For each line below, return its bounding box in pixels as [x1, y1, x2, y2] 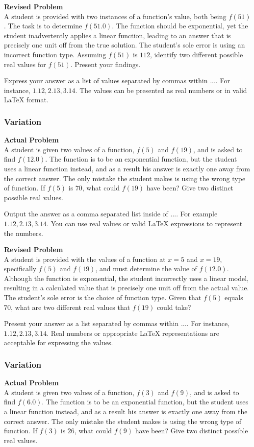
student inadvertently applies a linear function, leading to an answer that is [4, 30, 231, 40]
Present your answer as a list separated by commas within [4, 318, 179, 329]
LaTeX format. [4, 94, 49, 105]
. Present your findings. [70, 59, 141, 69]
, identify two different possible [150, 49, 243, 59]
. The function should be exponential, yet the [112, 21, 248, 31]
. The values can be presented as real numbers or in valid [75, 85, 247, 95]
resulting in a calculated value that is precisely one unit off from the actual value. [4, 282, 249, 293]
